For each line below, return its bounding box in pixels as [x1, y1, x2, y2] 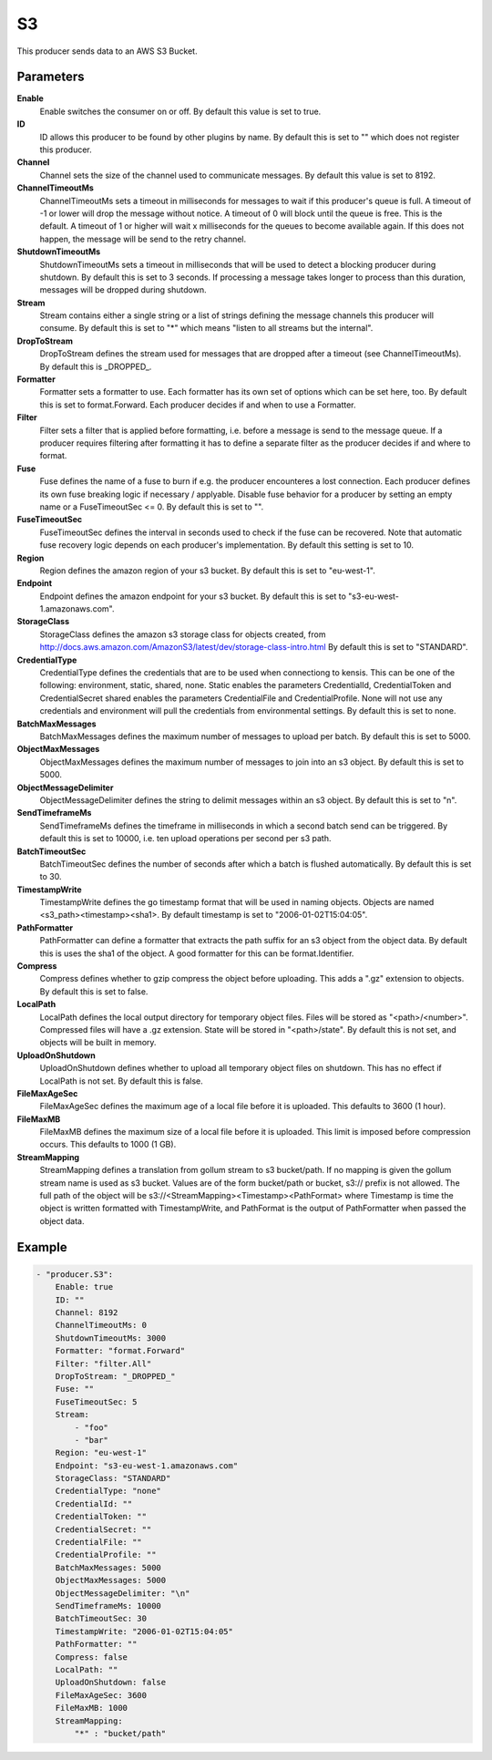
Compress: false [55, 1652, 128, 1662]
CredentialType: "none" [55, 1486, 161, 1497]
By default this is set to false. [39, 985, 149, 997]
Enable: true [55, 1281, 114, 1292]
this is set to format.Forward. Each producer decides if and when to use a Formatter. [39, 399, 356, 410]
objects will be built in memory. [39, 1037, 157, 1048]
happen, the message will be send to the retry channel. [39, 233, 247, 244]
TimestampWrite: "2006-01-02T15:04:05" [55, 1626, 234, 1636]
